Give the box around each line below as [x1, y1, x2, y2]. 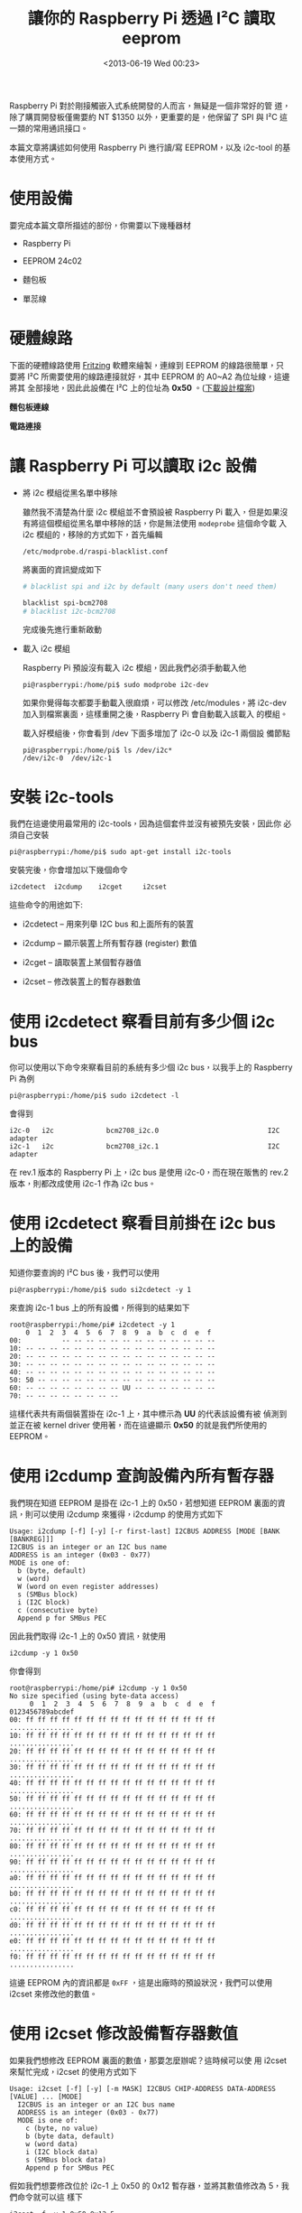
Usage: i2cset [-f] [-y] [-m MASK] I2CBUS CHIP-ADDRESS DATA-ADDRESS [9, 2085, 277, 2094]
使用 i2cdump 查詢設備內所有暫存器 [9, 1466, 275, 1486]
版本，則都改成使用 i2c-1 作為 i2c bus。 [9, 1178, 156, 1189]
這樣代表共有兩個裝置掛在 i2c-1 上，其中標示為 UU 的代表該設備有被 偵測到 [9, 1409, 288, 1419]
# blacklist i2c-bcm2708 [22, 607, 116, 616]
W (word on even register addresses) [17, 1582, 160, 1592]
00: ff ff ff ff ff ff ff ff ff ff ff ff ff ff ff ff [9, 1716, 216, 1725]
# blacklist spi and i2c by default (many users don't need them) [22, 581, 278, 591]
